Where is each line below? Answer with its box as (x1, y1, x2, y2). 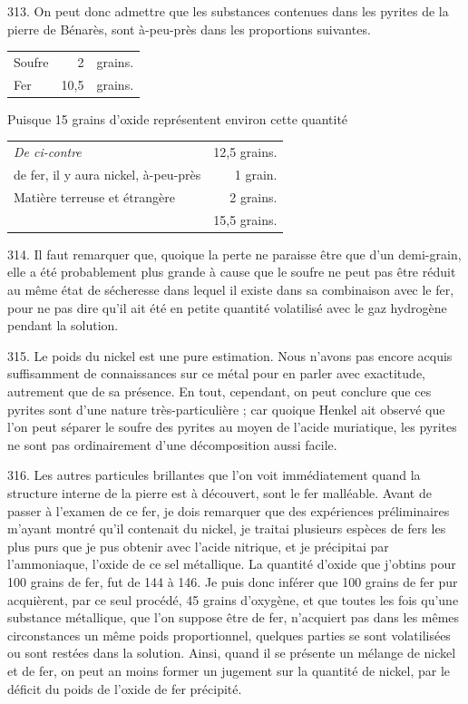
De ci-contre (14, 142, 82, 161)
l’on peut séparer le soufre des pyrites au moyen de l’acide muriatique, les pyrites (7, 417, 457, 436)
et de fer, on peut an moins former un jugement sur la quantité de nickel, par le (7, 660, 451, 680)
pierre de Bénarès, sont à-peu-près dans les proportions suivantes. (7, 19, 371, 38)
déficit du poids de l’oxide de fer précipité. (7, 679, 242, 698)
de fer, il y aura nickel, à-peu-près (14, 165, 201, 184)
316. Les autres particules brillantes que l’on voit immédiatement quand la (7, 465, 421, 484)
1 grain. (234, 165, 278, 184)
